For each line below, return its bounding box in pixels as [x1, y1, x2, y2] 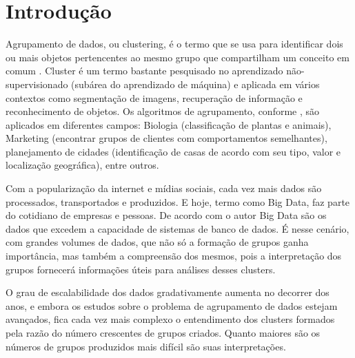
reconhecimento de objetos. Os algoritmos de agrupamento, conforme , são [6, 104, 320, 118]
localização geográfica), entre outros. [6, 158, 159, 172]
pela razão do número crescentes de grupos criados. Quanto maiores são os [6, 326, 321, 339]
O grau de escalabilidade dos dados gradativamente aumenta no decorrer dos [6, 285, 329, 299]
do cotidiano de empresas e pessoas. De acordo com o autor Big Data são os [6, 208, 327, 222]
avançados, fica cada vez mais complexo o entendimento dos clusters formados [6, 312, 335, 326]
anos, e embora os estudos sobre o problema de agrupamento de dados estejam [6, 298, 338, 313]
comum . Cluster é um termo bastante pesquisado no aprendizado [6, 63, 283, 78]
